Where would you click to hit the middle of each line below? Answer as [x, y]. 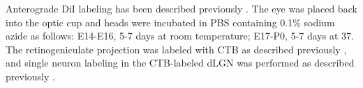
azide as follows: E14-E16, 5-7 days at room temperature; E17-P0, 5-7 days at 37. [180, 36]
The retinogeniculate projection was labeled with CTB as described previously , [176, 49]
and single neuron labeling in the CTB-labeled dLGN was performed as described [180, 63]
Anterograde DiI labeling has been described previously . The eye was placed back [181, 8]
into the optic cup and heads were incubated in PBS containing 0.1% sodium [170, 22]
